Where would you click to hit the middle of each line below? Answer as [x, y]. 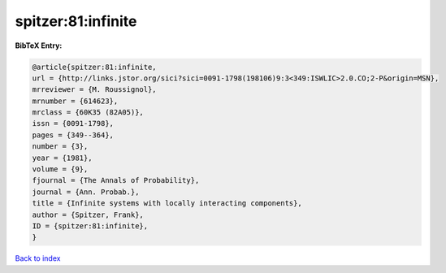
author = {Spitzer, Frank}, [88, 214]
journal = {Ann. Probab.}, [86, 192]
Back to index [38, 258]
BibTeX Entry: [39, 45]
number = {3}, [60, 147]
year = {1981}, [62, 158]
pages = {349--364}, [73, 135]
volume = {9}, [60, 169]
